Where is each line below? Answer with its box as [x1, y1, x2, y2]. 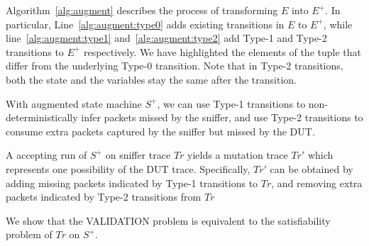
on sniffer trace [105, 147, 171, 162]
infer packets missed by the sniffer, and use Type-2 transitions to [81, 110, 363, 125]
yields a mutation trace [187, 147, 288, 162]
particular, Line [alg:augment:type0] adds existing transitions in [6, 16, 285, 31]
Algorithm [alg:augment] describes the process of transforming [6, 3, 278, 17]
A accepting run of [6, 147, 87, 162]
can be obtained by [270, 161, 353, 176]
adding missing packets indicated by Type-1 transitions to [6, 175, 258, 190]
